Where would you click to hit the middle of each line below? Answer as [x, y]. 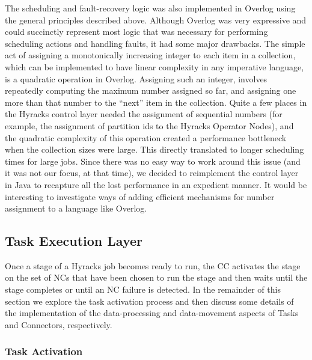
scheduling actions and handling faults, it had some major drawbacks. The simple [155, 43]
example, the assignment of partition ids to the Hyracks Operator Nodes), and [149, 125]
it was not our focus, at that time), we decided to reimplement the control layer [152, 173]
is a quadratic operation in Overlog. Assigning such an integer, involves [136, 78]
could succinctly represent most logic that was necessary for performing [136, 32]
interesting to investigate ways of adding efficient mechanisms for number [140, 196]
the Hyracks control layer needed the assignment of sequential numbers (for [144, 114]
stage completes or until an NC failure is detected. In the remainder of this [143, 289]
